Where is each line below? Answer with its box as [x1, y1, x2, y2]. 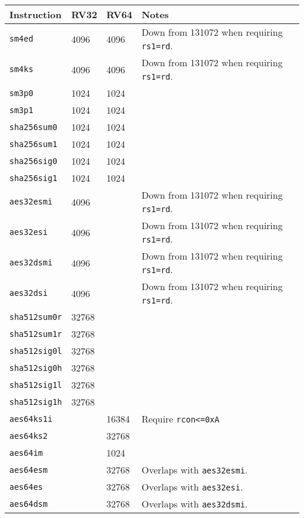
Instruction [9, 8, 62, 21]
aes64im [9, 448, 43, 458]
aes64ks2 [9, 431, 48, 441]
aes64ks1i [9, 414, 53, 424]
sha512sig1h [9, 397, 63, 407]
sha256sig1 [9, 173, 57, 183]
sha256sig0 [9, 156, 57, 166]
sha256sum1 [9, 139, 57, 149]
